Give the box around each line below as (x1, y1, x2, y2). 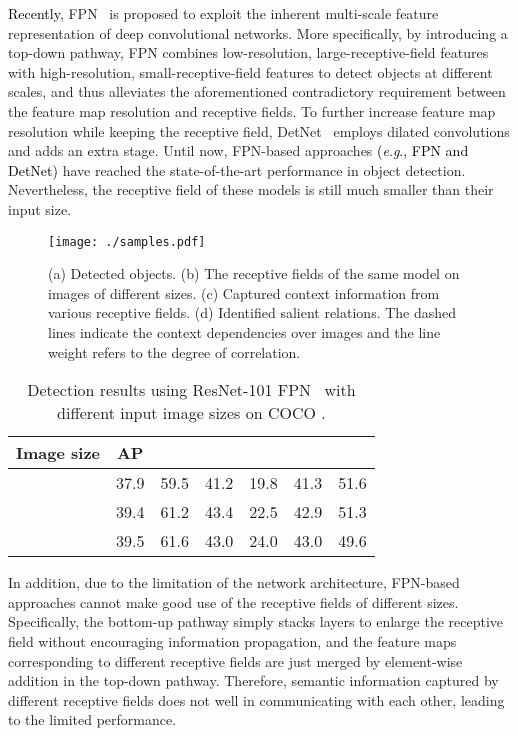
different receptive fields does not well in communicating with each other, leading (8, 689, 505, 710)
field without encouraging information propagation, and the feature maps (8, 630, 457, 651)
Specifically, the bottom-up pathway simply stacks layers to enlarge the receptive (8, 611, 504, 632)
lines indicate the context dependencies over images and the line (48, 321, 441, 342)
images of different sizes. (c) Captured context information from (48, 282, 440, 303)
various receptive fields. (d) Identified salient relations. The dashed (48, 302, 457, 323)
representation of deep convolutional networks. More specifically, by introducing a (8, 22, 508, 43)
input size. (8, 198, 72, 219)
